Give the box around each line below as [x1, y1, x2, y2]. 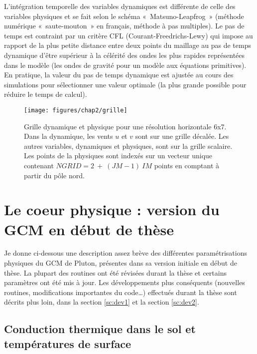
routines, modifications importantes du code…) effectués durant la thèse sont [4, 287, 237, 297]
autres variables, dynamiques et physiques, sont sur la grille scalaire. [24, 140, 233, 151]
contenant [24, 160, 54, 170]
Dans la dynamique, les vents [24, 131, 113, 141]
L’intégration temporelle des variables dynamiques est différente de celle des [4, 1, 236, 11]
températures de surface [4, 336, 131, 351]
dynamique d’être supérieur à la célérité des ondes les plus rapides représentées [4, 49, 245, 60]
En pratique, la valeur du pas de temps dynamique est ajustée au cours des [4, 69, 234, 80]
